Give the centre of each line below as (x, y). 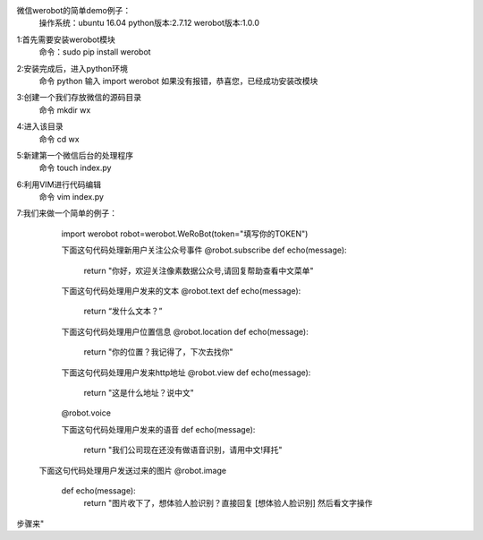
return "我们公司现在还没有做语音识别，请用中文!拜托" (183, 450)
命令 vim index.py (72, 197)
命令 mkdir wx (65, 110)
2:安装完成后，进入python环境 (72, 68)
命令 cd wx (59, 139)
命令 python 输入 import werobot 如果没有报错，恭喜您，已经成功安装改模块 (178, 81)
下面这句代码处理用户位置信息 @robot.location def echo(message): (185, 331)
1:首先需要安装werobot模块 (66, 39)
